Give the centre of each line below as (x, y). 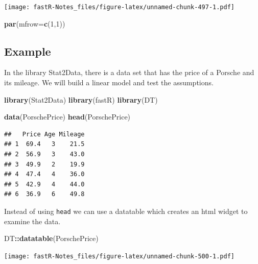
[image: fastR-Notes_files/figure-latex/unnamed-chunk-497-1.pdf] (120, 7)
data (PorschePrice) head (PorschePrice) (67, 117)
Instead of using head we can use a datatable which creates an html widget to (126, 211)
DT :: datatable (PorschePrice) (51, 238)
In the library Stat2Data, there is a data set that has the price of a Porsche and (129, 72)
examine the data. (32, 221)
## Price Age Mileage (44, 134)
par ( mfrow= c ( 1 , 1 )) (35, 23)
